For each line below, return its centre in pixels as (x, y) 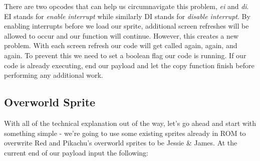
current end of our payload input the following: (76, 152)
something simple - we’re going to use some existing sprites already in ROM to (125, 133)
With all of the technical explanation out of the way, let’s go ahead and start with (130, 123)
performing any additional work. (54, 75)
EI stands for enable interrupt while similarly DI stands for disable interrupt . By (127, 16)
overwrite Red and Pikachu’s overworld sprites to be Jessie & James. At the (121, 143)
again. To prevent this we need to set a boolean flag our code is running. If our (125, 55)
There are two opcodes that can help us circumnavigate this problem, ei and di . (126, 6)
